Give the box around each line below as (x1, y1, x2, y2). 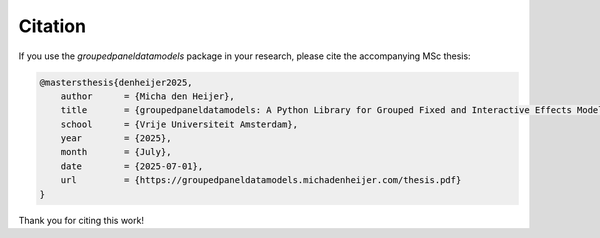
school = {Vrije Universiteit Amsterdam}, (60, 118, 299, 130)
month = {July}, (60, 146, 172, 158)
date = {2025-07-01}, (60, 160, 204, 172)
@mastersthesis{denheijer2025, (39, 76, 194, 88)
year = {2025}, (60, 133, 172, 144)
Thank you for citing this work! (18, 214, 145, 226)
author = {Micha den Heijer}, (60, 90, 235, 102)
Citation (18, 15, 87, 37)
